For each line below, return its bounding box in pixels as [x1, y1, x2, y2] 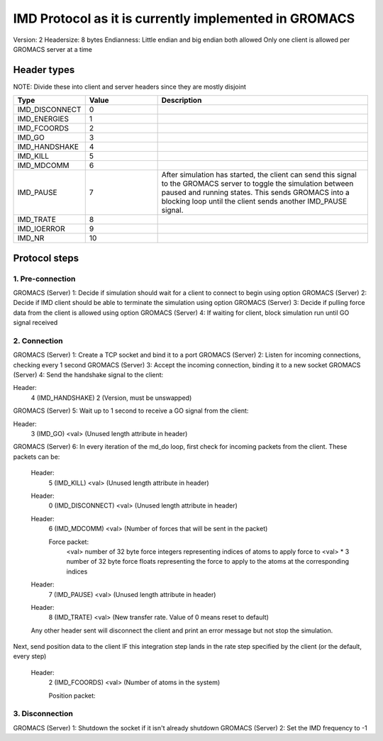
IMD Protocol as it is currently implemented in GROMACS [13, 11, 355, 26]
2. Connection [13, 335, 63, 345]
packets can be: [13, 452, 60, 461]
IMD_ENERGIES [17, 114, 69, 124]
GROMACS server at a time [13, 45, 92, 53]
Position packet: [48, 691, 96, 700]
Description [161, 96, 202, 106]
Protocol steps [13, 252, 79, 264]
